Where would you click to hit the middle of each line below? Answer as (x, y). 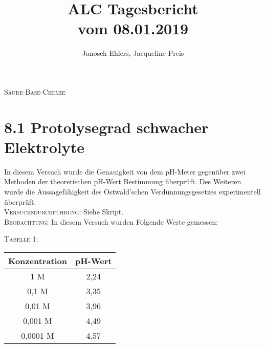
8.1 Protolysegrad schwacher (106, 127)
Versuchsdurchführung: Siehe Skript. (64, 212)
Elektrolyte (44, 147)
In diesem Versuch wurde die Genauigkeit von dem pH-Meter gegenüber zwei (125, 171)
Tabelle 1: (21, 239)
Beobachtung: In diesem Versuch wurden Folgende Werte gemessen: (111, 221)
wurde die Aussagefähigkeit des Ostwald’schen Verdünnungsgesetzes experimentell (132, 191)
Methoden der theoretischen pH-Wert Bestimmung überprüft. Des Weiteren (123, 181)
